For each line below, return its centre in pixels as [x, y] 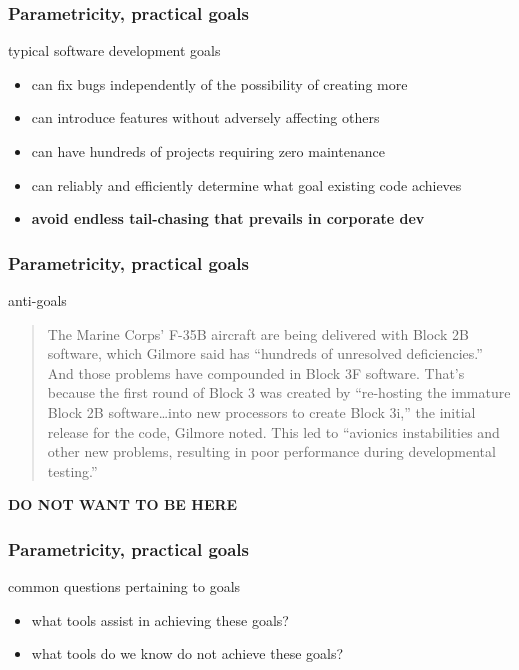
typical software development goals [114, 50]
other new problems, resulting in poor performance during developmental [271, 451]
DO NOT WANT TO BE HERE [123, 504]
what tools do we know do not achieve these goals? [187, 653]
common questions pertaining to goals [124, 586]
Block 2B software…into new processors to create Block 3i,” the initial [261, 411]
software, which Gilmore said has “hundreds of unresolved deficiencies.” [265, 353]
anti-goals [37, 300]
